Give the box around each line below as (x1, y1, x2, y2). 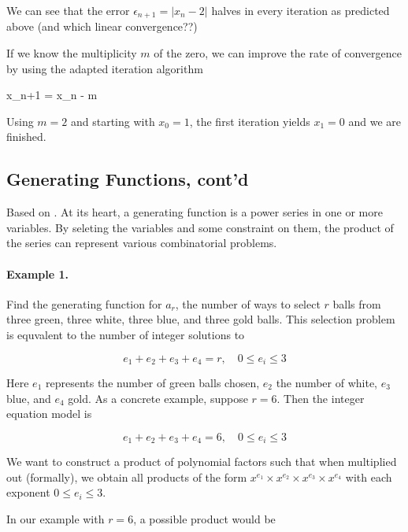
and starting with (70, 113, 155, 129)
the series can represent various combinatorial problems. (6, 235, 277, 251)
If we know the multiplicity (6, 45, 137, 61)
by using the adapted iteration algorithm (6, 60, 203, 76)
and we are (348, 113, 402, 129)
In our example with (6, 511, 105, 527)
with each (345, 468, 392, 485)
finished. (6, 128, 46, 145)
